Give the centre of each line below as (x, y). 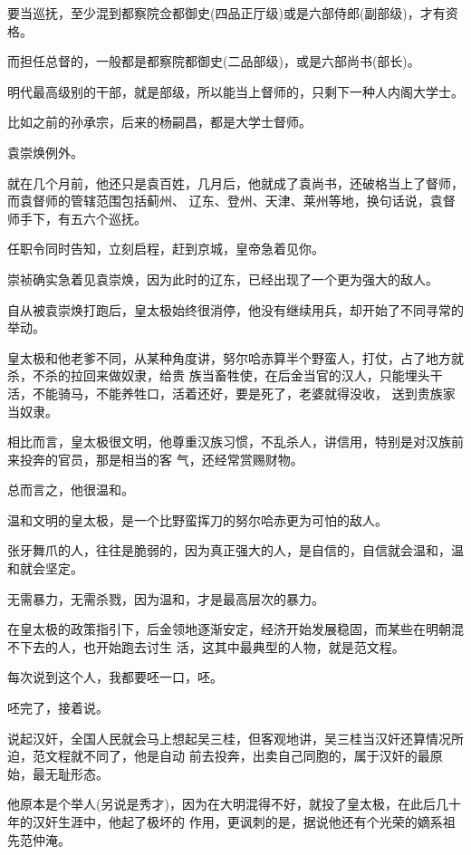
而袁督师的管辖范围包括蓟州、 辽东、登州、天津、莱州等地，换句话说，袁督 (231, 201)
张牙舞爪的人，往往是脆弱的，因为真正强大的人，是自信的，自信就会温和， (229, 550)
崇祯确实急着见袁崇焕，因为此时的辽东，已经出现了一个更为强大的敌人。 (223, 279)
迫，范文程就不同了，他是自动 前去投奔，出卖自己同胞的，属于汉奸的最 (219, 756)
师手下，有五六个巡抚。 (77, 218)
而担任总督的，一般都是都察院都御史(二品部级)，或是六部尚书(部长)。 (214, 61)
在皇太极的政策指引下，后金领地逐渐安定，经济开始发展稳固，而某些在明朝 (229, 629)
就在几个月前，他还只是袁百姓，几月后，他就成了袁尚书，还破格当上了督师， (235, 183)
